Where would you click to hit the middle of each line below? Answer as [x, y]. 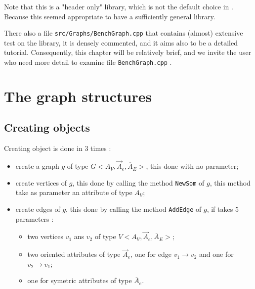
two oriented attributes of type [74, 254]
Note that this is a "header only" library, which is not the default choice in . [119, 6]
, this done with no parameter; [192, 166]
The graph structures [78, 96]
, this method [230, 182]
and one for [216, 254]
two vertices [45, 236]
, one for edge [151, 254]
